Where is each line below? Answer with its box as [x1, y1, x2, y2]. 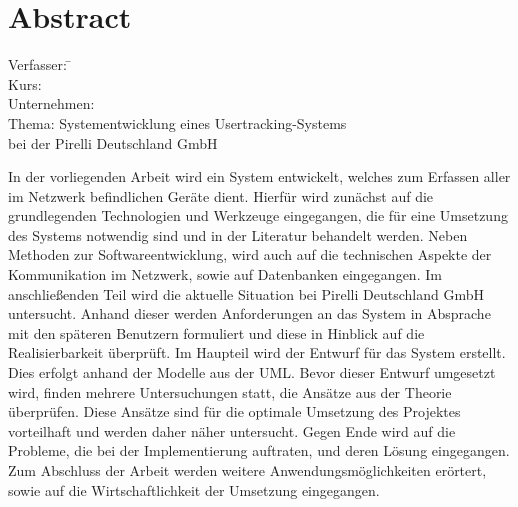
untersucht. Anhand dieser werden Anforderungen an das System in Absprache [8, 303, 491, 324]
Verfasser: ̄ [8, 54, 72, 75]
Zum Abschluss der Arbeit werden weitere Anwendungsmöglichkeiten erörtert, [8, 460, 487, 480]
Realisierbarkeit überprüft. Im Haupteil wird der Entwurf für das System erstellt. [8, 342, 506, 363]
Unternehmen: [8, 93, 95, 114]
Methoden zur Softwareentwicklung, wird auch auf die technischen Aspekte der [8, 244, 492, 265]
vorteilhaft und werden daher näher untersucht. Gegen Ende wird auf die [8, 420, 456, 441]
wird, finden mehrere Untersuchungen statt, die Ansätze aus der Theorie [8, 381, 452, 402]
